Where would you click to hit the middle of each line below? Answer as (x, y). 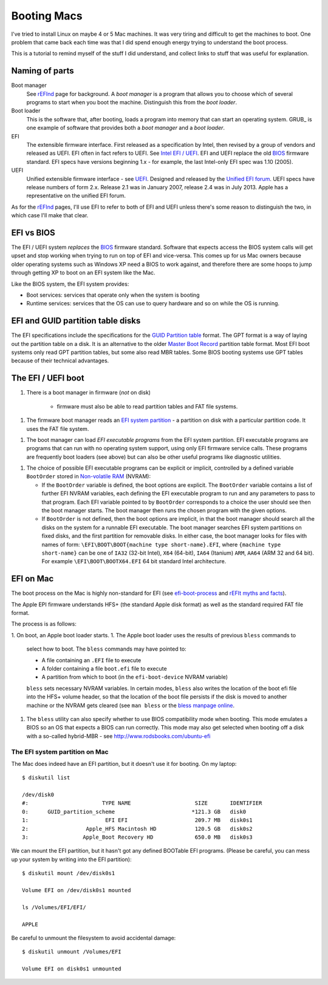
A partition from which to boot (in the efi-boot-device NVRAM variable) (135, 677)
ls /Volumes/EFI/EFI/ (54, 907)
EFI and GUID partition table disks (76, 321)
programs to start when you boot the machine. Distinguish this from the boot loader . (132, 103)
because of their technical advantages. (60, 360)
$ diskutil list (46, 778)
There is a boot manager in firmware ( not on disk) (89, 393)
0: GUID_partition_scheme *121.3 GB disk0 (134, 811)
